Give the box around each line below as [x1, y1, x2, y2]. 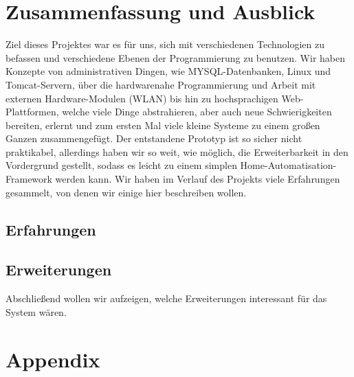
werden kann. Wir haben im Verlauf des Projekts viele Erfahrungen [55, 172, 340, 186]
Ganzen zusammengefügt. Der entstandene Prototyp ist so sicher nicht [5, 131, 302, 146]
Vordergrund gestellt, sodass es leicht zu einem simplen [5, 158, 237, 172]
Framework [5, 172, 52, 186]
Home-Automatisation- [240, 158, 337, 172]
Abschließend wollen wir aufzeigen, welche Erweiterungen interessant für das [5, 291, 327, 306]
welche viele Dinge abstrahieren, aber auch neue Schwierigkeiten [62, 104, 332, 119]
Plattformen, [5, 104, 59, 119]
